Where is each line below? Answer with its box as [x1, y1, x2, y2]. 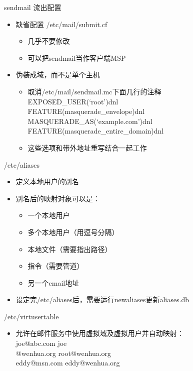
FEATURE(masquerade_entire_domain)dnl [27, 126, 164, 136]
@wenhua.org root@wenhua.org [15, 347, 111, 358]
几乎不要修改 [27, 36, 70, 46]
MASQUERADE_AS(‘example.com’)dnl [27, 115, 152, 126]
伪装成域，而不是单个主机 [15, 69, 100, 80]
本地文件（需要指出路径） [27, 243, 112, 254]
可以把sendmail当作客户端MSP [27, 52, 126, 63]
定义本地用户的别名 [15, 176, 79, 187]
